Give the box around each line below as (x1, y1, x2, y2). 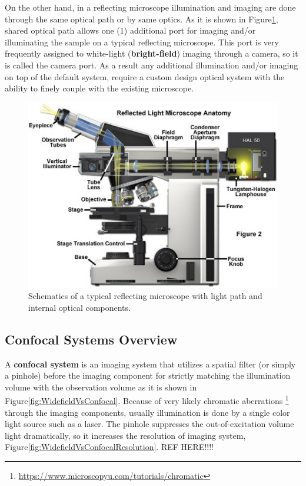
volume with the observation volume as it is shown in (5, 380, 197, 393)
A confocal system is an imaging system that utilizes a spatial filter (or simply (5, 357, 296, 370)
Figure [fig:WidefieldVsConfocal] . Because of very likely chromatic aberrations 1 (5, 393, 289, 407)
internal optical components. (28, 301, 131, 313)
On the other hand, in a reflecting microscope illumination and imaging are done (5, 1, 296, 13)
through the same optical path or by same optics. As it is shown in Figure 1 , (5, 12, 278, 25)
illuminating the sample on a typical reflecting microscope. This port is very (5, 35, 279, 48)
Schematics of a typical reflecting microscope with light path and (28, 290, 262, 302)
